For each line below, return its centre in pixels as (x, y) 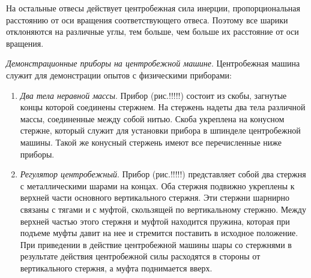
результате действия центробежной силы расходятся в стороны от (140, 256)
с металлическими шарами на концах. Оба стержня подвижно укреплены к (157, 185)
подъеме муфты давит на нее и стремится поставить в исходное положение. (159, 233)
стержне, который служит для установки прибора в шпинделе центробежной (160, 130)
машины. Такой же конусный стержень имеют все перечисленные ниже (151, 142)
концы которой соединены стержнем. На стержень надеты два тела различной (163, 107)
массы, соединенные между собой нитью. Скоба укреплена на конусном (152, 118)
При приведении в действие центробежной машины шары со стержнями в (156, 244)
